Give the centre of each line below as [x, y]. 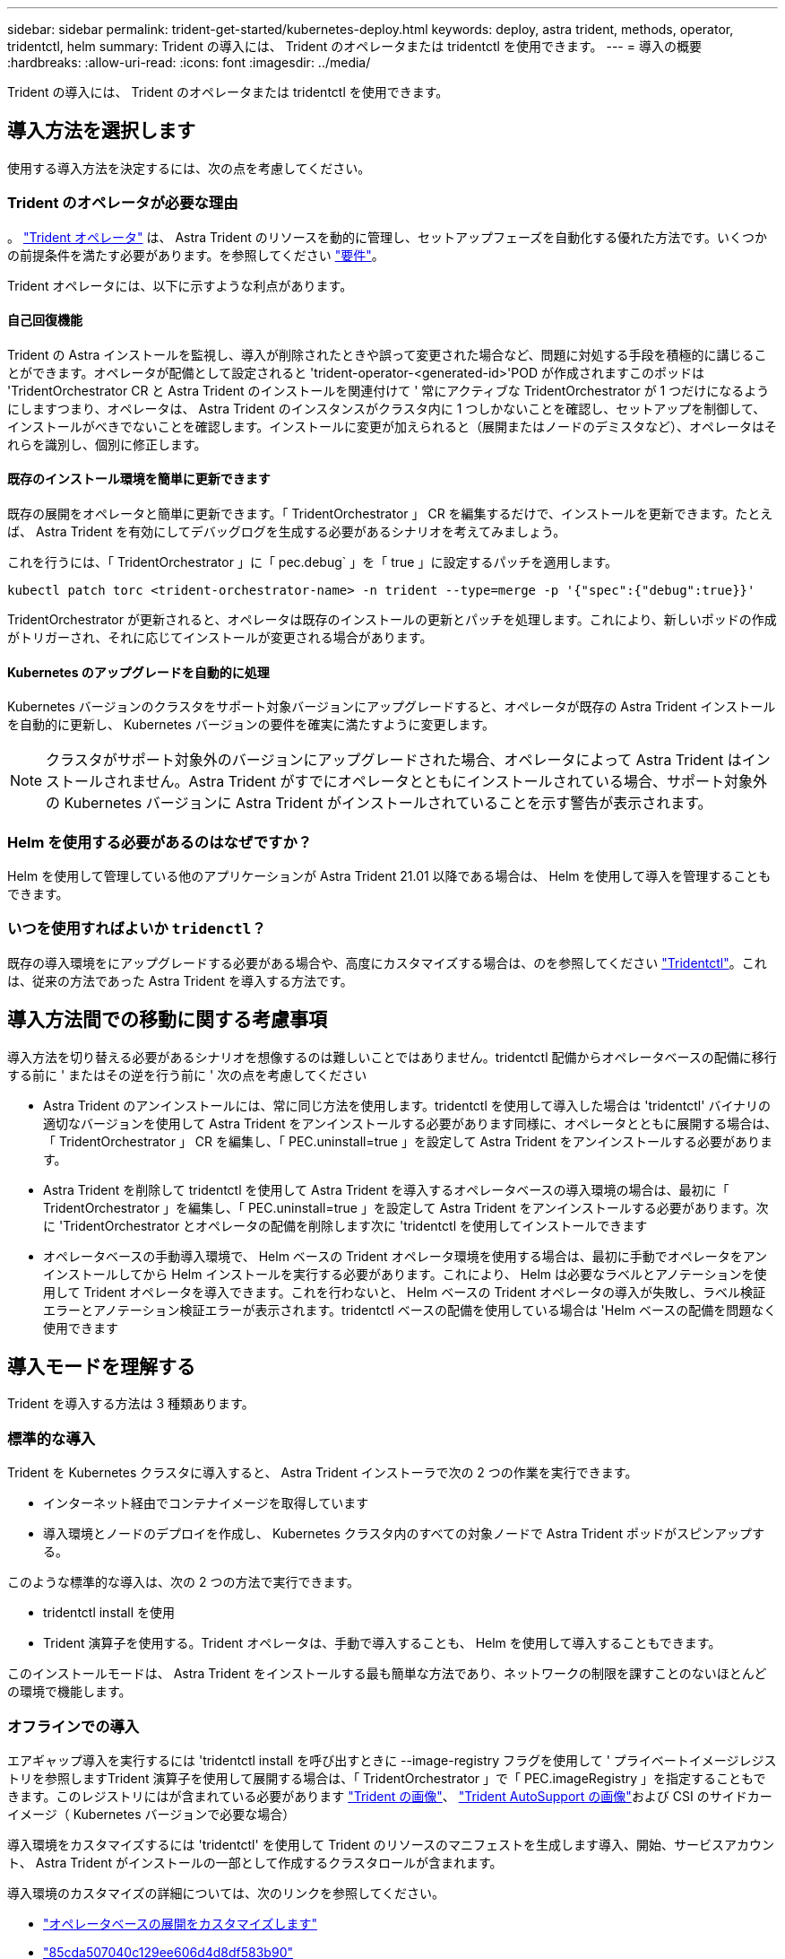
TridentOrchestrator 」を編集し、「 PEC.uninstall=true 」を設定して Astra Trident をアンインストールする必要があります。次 [406, 1207]
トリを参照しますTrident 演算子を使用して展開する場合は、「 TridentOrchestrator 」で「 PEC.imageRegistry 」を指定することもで [387, 1778]
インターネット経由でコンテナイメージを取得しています [206, 1503]
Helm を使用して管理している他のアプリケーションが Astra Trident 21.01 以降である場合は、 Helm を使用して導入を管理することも [389, 876]
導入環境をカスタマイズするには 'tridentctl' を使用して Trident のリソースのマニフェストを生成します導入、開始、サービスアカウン [391, 1844]
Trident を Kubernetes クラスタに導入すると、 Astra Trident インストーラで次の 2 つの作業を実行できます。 [323, 1473]
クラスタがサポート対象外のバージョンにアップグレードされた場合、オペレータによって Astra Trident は [394, 760]
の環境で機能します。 [69, 1692]
